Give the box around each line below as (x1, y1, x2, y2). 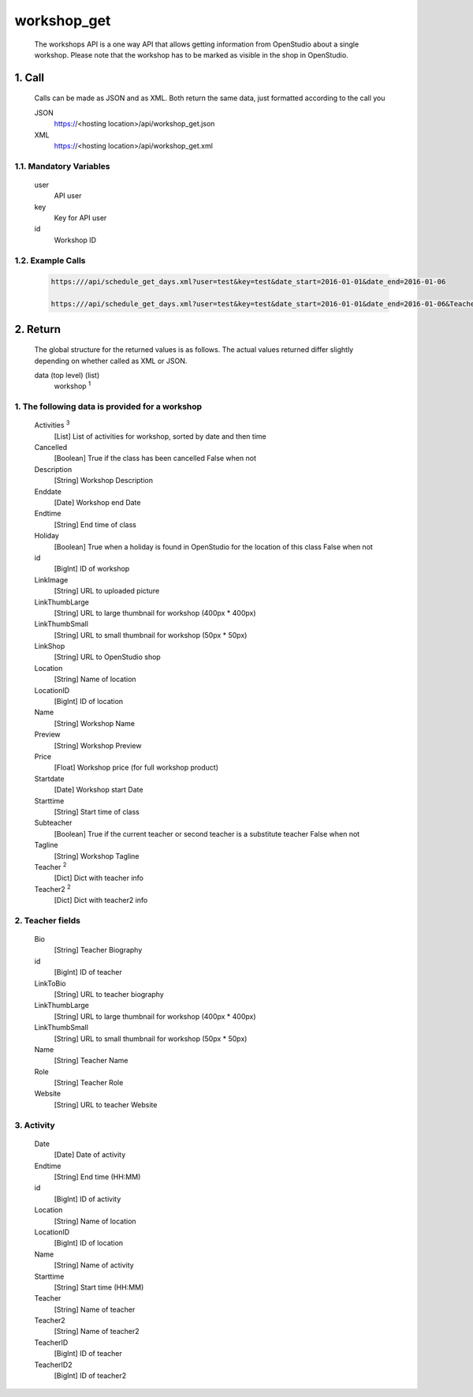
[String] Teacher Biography (54, 946, 143, 955)
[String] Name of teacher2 (54, 1327, 140, 1336)
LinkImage (34, 575, 69, 584)
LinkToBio (34, 979, 66, 988)
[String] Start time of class (54, 807, 140, 816)
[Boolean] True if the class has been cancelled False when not (54, 454, 256, 463)
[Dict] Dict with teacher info (54, 873, 143, 883)
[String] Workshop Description (54, 476, 154, 485)
